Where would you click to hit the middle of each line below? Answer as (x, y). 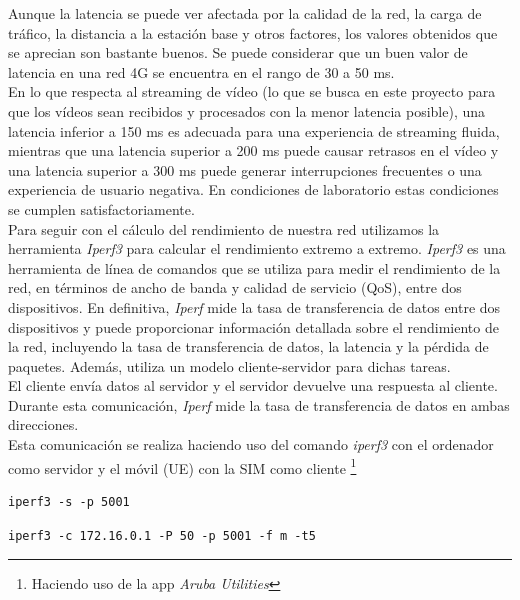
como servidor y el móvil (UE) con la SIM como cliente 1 (182, 466)
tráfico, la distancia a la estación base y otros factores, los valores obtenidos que (253, 32)
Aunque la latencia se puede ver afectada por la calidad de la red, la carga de (245, 13)
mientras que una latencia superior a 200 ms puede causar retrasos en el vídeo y (253, 150)
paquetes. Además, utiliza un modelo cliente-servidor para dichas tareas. (229, 365)
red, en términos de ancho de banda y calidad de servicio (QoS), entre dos (235, 287)
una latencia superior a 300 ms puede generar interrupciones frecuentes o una (245, 169)
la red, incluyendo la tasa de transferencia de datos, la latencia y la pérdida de (248, 346)
